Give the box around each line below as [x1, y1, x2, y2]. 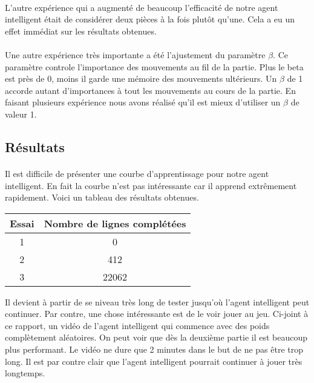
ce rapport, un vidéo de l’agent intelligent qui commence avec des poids [5, 319, 270, 331]
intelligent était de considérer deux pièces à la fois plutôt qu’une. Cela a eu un [5, 13, 295, 25]
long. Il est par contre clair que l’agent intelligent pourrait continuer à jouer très [5, 355, 303, 367]
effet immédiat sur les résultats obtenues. [5, 24, 157, 37]
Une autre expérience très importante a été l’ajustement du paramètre [5, 48, 266, 61]
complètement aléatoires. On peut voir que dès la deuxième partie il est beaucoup [5, 331, 308, 344]
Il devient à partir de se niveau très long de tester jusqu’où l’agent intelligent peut [5, 295, 310, 308]
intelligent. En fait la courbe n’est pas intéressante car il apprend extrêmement [5, 179, 297, 191]
